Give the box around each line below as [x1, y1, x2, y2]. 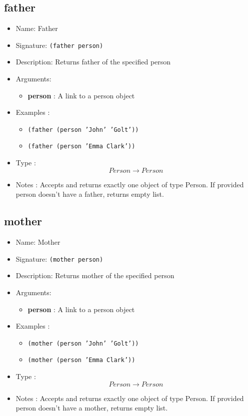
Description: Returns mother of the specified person [15, 270, 174, 281]
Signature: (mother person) [15, 253, 103, 264]
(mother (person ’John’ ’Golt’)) [27, 340, 139, 347]
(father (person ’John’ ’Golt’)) [27, 126, 139, 133]
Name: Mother [15, 237, 60, 247]
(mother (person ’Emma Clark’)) [27, 357, 135, 364]
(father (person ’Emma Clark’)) [27, 143, 135, 150]
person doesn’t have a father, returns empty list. [15, 189, 164, 199]
